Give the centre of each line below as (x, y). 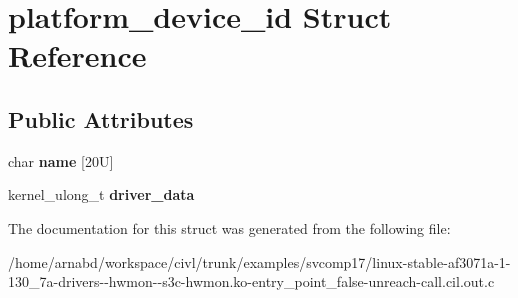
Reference (77, 55)
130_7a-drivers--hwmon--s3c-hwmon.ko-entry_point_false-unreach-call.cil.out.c (251, 281)
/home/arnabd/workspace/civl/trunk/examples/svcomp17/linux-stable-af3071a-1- (259, 261)
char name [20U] (61, 160)
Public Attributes (101, 118)
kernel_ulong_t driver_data (101, 194)
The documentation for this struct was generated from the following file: (229, 227)
